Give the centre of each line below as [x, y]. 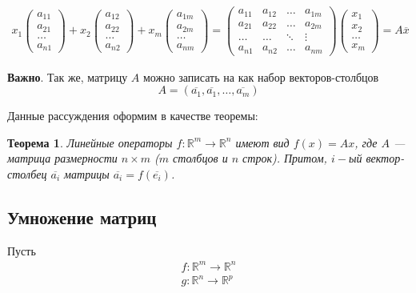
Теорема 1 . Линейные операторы [90, 142]
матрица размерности [62, 158]
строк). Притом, [285, 158]
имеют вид [262, 142]
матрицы [87, 173]
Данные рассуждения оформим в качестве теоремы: [133, 116]
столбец [27, 173]
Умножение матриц [82, 217]
